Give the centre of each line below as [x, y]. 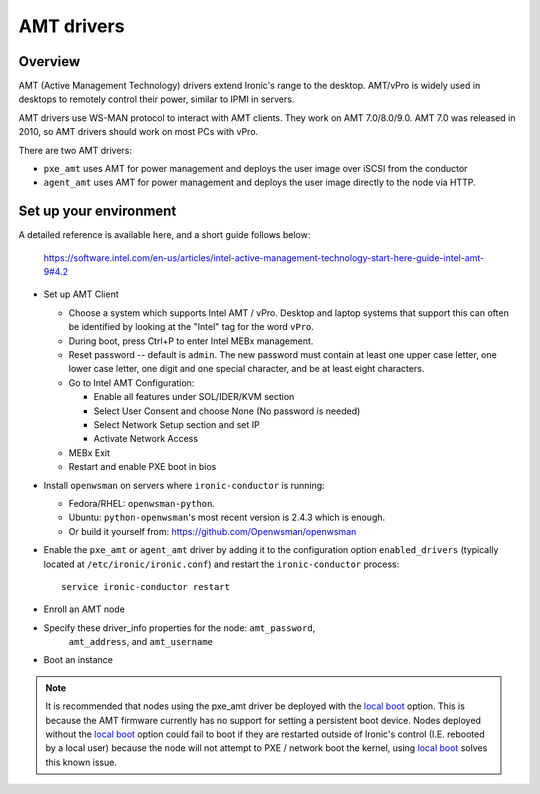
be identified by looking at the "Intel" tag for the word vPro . [191, 327]
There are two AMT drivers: [75, 150]
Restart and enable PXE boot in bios [142, 467]
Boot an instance [78, 660]
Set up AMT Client [81, 294]
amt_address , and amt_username [141, 642]
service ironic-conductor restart [145, 586]
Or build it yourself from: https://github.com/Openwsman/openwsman [212, 531]
